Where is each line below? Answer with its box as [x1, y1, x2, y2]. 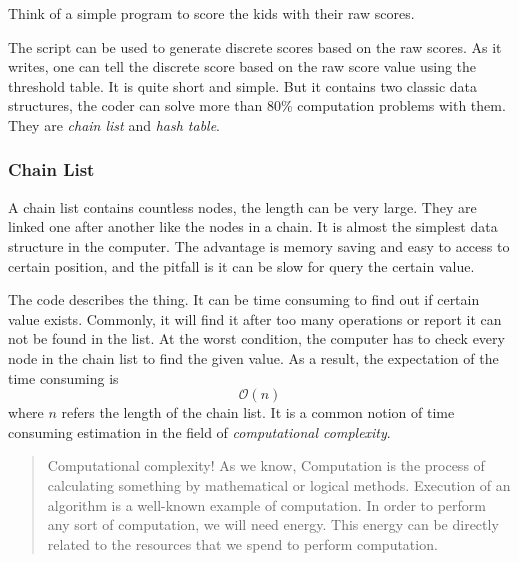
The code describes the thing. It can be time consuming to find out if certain [8, 289, 480, 310]
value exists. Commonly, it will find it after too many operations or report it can [8, 308, 502, 329]
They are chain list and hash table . [8, 114, 220, 135]
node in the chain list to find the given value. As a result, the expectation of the [8, 347, 499, 368]
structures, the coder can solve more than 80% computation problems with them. [8, 95, 506, 116]
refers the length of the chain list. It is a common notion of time [61, 402, 455, 423]
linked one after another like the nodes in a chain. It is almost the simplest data [8, 216, 498, 237]
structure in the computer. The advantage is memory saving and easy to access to [8, 235, 510, 256]
